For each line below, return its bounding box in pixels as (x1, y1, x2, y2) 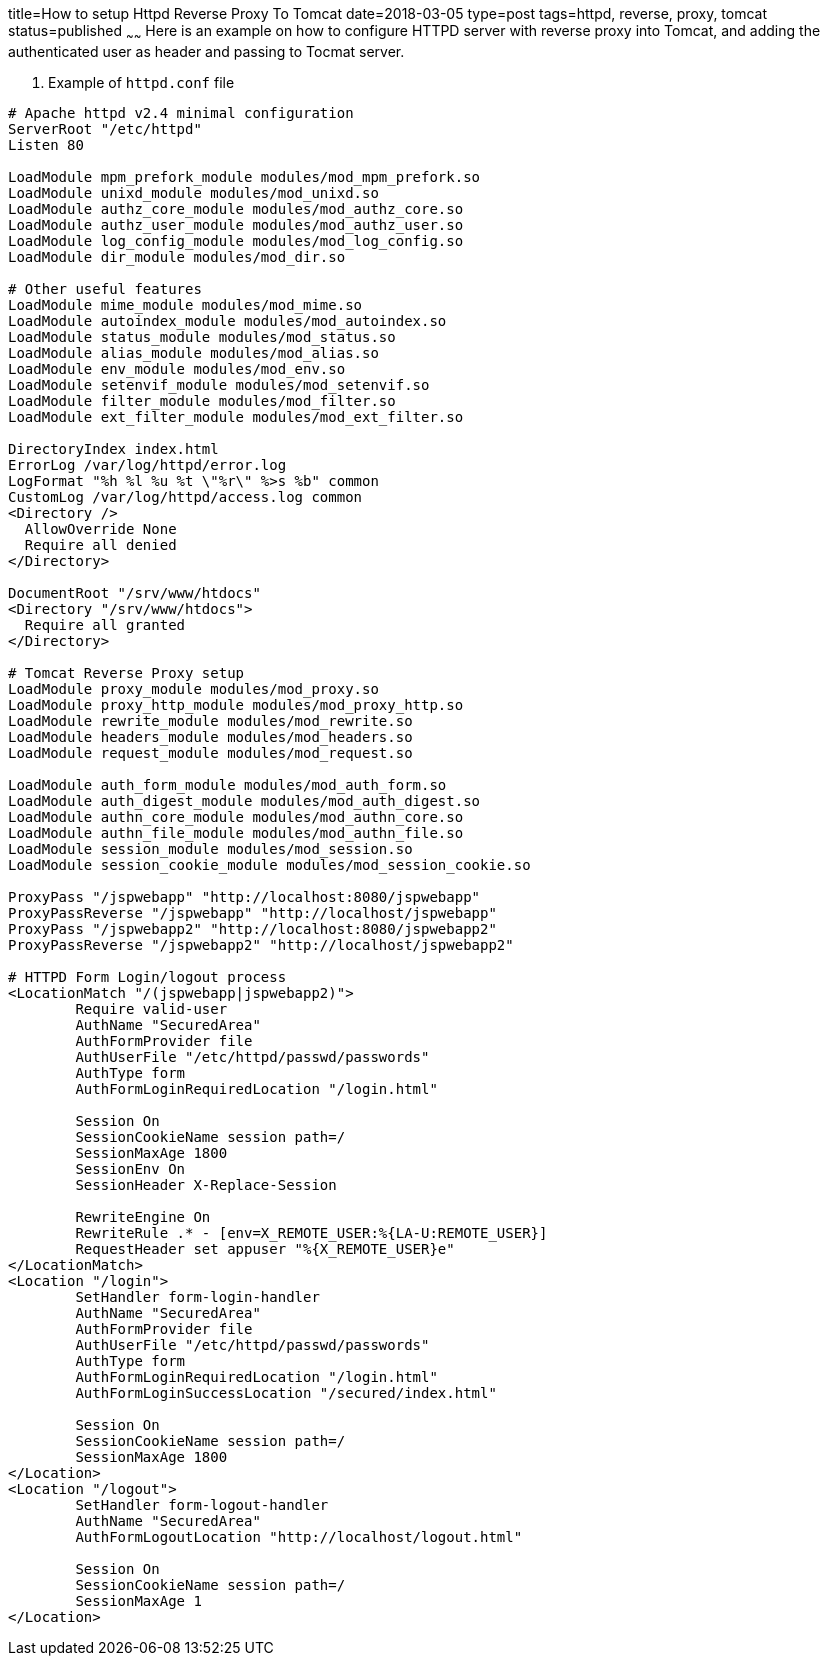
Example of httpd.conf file (48, 73, 235, 91)
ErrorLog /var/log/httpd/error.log (8, 456, 287, 473)
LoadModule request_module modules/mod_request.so (8, 744, 413, 761)
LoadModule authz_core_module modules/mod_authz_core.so (8, 200, 464, 217)
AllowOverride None (24, 520, 177, 537)
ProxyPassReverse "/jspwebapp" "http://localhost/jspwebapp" (8, 904, 497, 921)
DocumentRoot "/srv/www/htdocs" (8, 584, 261, 601)
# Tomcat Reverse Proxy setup (8, 664, 245, 681)
